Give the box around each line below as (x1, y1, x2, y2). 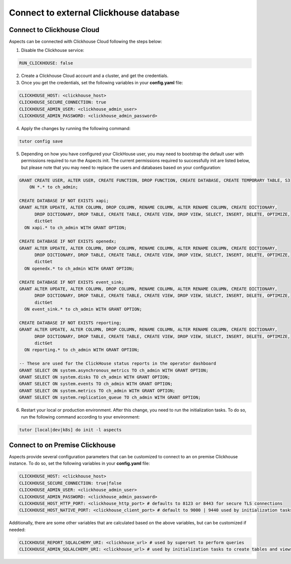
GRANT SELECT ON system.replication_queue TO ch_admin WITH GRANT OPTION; (19, 395, 201, 400)
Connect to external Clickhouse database (9, 7, 180, 18)
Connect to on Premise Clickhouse (9, 441, 116, 449)
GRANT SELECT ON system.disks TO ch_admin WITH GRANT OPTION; (19, 374, 170, 380)
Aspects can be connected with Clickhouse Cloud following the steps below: (9, 39, 162, 45)
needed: (9, 527, 26, 532)
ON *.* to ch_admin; (29, 184, 79, 190)
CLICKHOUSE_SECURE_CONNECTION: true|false (19, 480, 122, 486)
